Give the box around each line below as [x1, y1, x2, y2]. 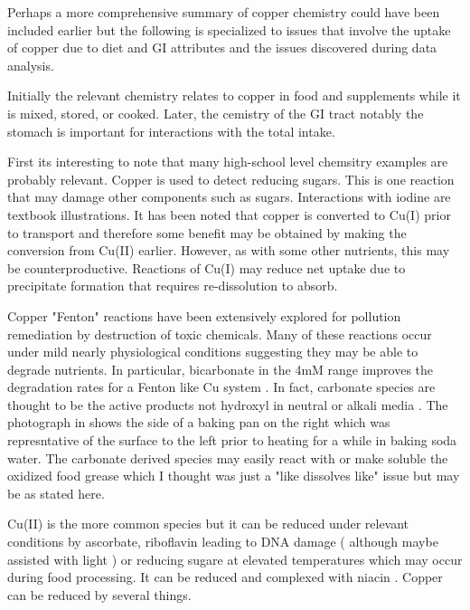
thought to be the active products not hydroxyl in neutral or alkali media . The [7, 395, 448, 414]
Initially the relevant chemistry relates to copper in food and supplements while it [7, 86, 461, 105]
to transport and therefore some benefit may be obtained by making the [7, 223, 407, 242]
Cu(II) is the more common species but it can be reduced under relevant [7, 514, 409, 533]
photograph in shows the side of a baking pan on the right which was [7, 413, 390, 432]
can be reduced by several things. [7, 585, 192, 604]
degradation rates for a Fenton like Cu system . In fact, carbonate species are [7, 377, 436, 396]
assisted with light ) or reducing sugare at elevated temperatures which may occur [7, 549, 463, 568]
